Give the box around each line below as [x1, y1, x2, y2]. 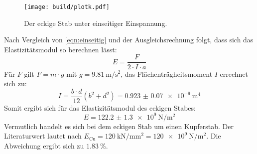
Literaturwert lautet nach [4, 131, 82, 141]
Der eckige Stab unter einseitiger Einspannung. [24, 17, 167, 28]
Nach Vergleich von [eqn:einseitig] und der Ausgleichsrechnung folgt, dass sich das [4, 34, 254, 45]
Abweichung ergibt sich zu [4, 141, 84, 151]
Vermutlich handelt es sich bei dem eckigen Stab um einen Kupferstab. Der [4, 121, 234, 131]
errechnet [220, 68, 249, 79]
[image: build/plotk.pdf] [24, 3, 110, 10]
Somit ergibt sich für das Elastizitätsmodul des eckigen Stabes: [4, 102, 196, 113]
